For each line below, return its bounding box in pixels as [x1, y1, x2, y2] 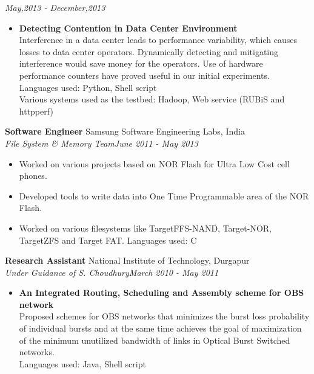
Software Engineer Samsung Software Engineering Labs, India [5, 125, 245, 138]
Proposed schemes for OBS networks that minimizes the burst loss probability [19, 310, 310, 322]
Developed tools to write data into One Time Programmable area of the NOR [19, 189, 309, 202]
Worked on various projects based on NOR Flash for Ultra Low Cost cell [19, 157, 290, 170]
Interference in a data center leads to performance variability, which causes [19, 33, 297, 46]
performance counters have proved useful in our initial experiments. [19, 68, 270, 81]
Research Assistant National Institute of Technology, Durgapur [5, 254, 250, 267]
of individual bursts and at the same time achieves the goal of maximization [19, 322, 302, 335]
